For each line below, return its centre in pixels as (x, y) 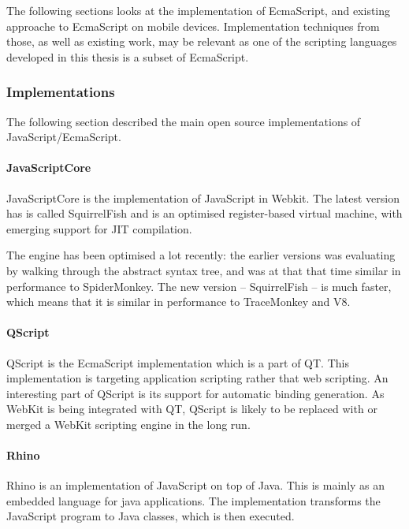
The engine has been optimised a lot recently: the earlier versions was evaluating (201, 255)
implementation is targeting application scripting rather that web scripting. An (197, 378)
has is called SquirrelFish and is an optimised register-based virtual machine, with (204, 213)
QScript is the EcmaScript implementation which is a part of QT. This (178, 362)
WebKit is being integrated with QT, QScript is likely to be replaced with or (192, 409)
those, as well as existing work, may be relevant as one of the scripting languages (202, 41)
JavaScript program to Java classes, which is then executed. (151, 516)
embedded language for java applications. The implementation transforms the (193, 500)
